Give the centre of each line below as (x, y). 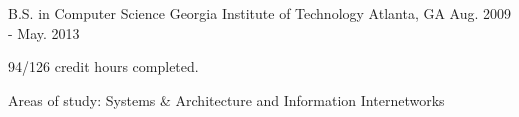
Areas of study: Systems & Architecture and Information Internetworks (226, 99)
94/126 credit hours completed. (103, 66)
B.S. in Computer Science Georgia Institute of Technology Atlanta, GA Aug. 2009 (260, 13)
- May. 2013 (44, 32)
